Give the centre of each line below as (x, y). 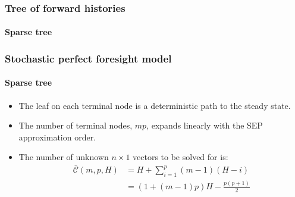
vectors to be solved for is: (181, 157)
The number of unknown (64, 157)
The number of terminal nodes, (76, 125)
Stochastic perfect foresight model (88, 58)
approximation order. (57, 137)
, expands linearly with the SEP (205, 125)
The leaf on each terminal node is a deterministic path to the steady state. (155, 105)
